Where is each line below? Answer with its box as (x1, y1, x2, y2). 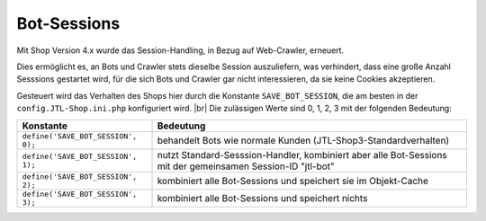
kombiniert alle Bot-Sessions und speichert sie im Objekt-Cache (157, 174, 429, 187)
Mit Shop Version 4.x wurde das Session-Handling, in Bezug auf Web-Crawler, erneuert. (16, 45, 345, 56)
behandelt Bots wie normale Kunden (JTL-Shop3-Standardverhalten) (157, 134, 450, 146)
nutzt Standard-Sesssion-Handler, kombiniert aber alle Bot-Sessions (157, 148, 447, 161)
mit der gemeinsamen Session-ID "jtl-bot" (157, 160, 335, 172)
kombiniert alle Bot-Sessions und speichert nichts (157, 191, 368, 204)
